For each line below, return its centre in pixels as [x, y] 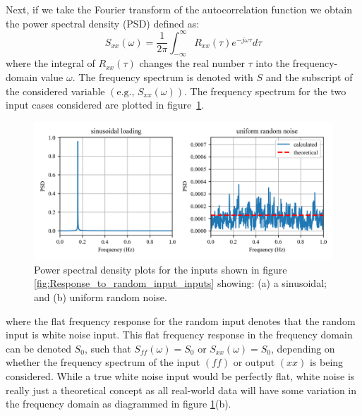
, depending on [303, 348]
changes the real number [192, 63]
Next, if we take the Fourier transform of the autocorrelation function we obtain [179, 9]
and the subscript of [309, 77]
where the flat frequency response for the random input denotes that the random [181, 320]
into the [273, 63]
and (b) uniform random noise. [101, 297]
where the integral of [50, 63]
